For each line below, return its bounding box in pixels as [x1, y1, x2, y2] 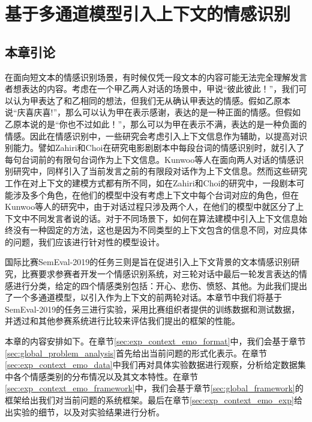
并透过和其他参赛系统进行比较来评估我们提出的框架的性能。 [5, 314, 240, 327]
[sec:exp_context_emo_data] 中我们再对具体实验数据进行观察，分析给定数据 [5, 358, 298, 371]
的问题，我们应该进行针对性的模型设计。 [5, 235, 164, 248]
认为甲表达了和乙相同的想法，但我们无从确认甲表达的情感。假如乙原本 [13, 94, 290, 106]
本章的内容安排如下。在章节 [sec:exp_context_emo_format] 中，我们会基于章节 [5, 335, 306, 347]
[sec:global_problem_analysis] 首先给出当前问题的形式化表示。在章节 [5, 346, 268, 359]
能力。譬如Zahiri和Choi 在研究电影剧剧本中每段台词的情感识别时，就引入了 [13, 141, 305, 154]
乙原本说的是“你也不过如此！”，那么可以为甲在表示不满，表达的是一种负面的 [5, 117, 307, 130]
